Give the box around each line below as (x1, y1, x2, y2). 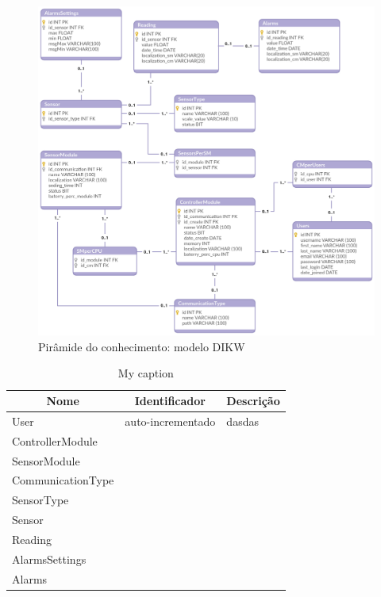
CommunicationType (12, 472, 114, 488)
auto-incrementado (125, 412, 216, 429)
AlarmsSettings (12, 550, 87, 567)
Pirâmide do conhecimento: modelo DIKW (38, 338, 245, 354)
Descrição (226, 392, 280, 409)
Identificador (134, 392, 206, 409)
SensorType (12, 492, 69, 508)
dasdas (226, 412, 259, 429)
